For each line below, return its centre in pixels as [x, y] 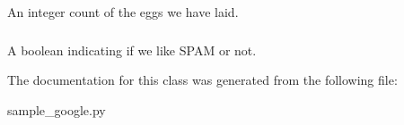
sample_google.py [57, 109]
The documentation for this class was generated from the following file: [202, 80]
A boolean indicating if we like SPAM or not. [132, 50]
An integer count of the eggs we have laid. [123, 12]
